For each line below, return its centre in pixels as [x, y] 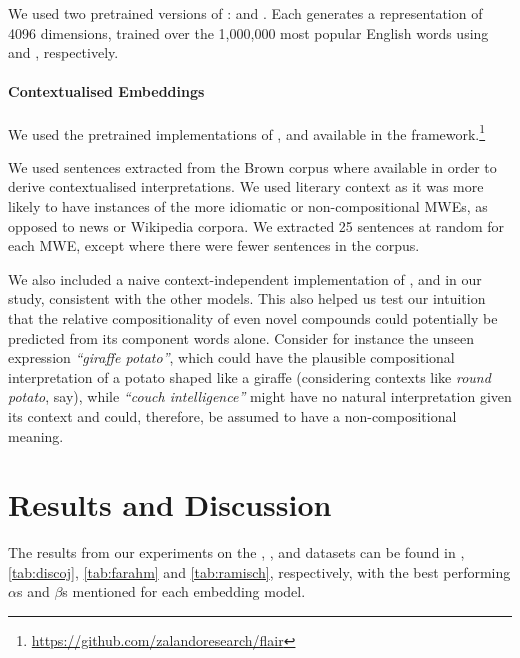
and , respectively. [63, 52]
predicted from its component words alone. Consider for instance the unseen [241, 337]
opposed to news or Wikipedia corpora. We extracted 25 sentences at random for [256, 225]
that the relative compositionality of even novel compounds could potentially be [253, 317]
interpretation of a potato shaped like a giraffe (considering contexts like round [249, 376]
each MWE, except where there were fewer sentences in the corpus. [214, 245]
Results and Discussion [170, 504]
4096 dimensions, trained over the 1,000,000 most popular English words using [248, 32]
